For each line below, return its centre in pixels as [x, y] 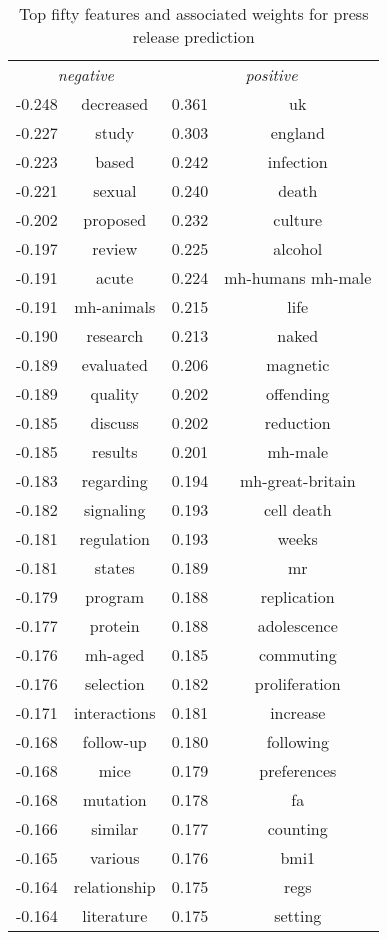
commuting [297, 654]
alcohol [298, 248]
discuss [114, 422]
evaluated [114, 364]
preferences [298, 770]
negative [85, 74]
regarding [114, 480]
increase [298, 712]
